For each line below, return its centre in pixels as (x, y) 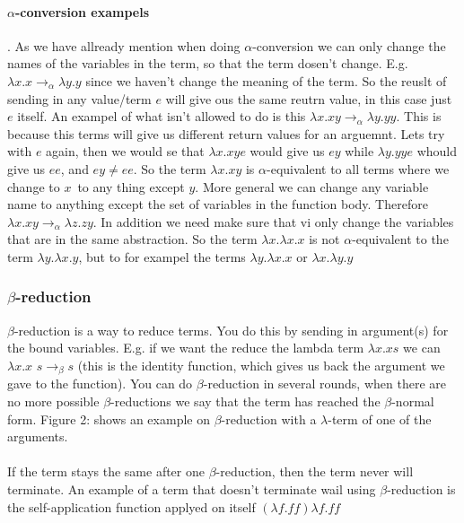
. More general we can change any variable (312, 186)
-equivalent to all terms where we (358, 168)
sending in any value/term (79, 98)
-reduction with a (269, 418)
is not (324, 239)
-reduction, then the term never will (315, 471)
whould (437, 151)
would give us (287, 151)
